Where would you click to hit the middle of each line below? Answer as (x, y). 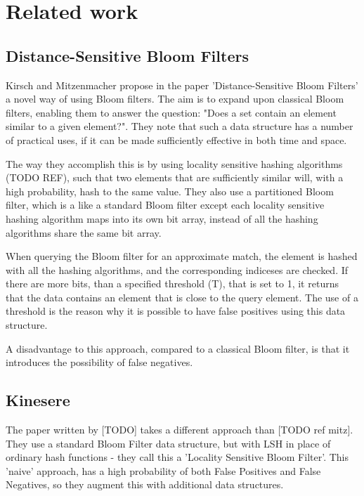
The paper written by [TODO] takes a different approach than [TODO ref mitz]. (180, 430)
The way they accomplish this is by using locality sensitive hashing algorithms (174, 163)
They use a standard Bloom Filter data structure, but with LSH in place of (168, 443)
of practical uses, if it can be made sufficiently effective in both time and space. (176, 139)
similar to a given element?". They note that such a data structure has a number (180, 126)
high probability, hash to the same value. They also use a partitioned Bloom (170, 191)
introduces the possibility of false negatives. (99, 362)
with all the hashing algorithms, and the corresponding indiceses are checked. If (177, 269)
